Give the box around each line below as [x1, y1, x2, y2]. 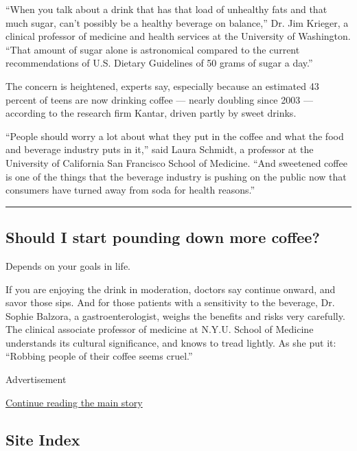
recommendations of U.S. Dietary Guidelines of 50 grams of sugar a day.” [5, 56, 313, 70]
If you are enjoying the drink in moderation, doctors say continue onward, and [5, 281, 336, 296]
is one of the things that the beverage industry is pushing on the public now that [5, 169, 347, 183]
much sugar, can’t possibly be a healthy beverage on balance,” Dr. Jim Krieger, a [5, 15, 349, 30]
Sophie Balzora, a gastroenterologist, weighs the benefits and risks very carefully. [5, 308, 345, 323]
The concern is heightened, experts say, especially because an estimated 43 [5, 78, 319, 93]
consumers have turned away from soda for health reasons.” [5, 183, 255, 197]
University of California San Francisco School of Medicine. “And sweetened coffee [5, 155, 347, 170]
